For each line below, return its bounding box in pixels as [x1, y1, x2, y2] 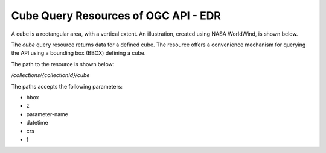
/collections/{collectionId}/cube [11, 72, 90, 79]
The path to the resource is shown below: [11, 60, 115, 67]
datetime [26, 119, 48, 126]
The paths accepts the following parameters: [11, 83, 123, 90]
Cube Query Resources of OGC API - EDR [11, 9, 222, 22]
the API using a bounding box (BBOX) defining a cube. [11, 49, 146, 57]
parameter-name [26, 110, 69, 117]
